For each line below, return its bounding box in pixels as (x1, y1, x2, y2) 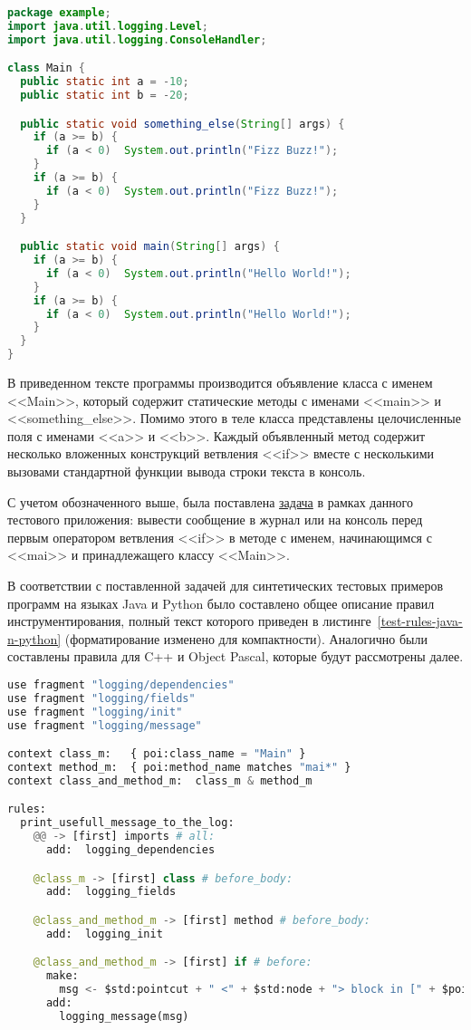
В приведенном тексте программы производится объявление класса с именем (7, 373, 433, 392)
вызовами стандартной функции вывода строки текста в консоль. (7, 462, 366, 481)
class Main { (7, 62, 85, 75)
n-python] (7, 629, 62, 648)
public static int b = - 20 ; (20, 89, 189, 102)
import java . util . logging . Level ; (7, 19, 209, 33)
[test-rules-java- (377, 611, 463, 631)
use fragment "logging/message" (7, 718, 202, 732)
